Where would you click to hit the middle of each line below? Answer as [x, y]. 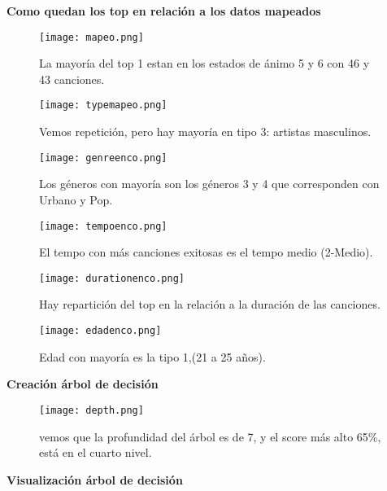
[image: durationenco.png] [112, 278]
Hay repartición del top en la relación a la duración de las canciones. [210, 304]
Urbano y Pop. [76, 199]
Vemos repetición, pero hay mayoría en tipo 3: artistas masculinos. [205, 132]
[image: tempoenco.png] [103, 226]
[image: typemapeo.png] [103, 105]
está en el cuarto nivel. [96, 452]
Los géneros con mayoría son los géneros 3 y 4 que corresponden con [209, 184]
